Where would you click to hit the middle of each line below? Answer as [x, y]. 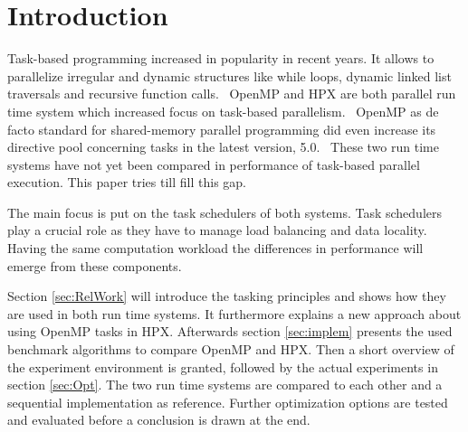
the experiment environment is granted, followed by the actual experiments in [223, 366]
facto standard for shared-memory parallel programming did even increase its [222, 129]
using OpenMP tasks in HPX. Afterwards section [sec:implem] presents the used [230, 331]
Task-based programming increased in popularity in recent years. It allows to [221, 58]
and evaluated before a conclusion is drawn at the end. [159, 420]
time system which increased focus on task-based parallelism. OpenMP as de [223, 111]
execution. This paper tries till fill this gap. [127, 182]
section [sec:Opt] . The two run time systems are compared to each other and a [225, 385]
